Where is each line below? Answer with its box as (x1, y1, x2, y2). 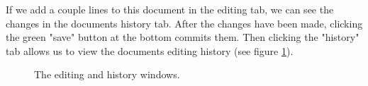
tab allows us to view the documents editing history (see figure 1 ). (6, 43, 294, 58)
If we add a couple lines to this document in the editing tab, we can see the (6, 2, 334, 16)
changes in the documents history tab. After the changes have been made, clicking (6, 16, 363, 30)
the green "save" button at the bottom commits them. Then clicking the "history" (6, 30, 359, 44)
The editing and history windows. (34, 67, 180, 82)
